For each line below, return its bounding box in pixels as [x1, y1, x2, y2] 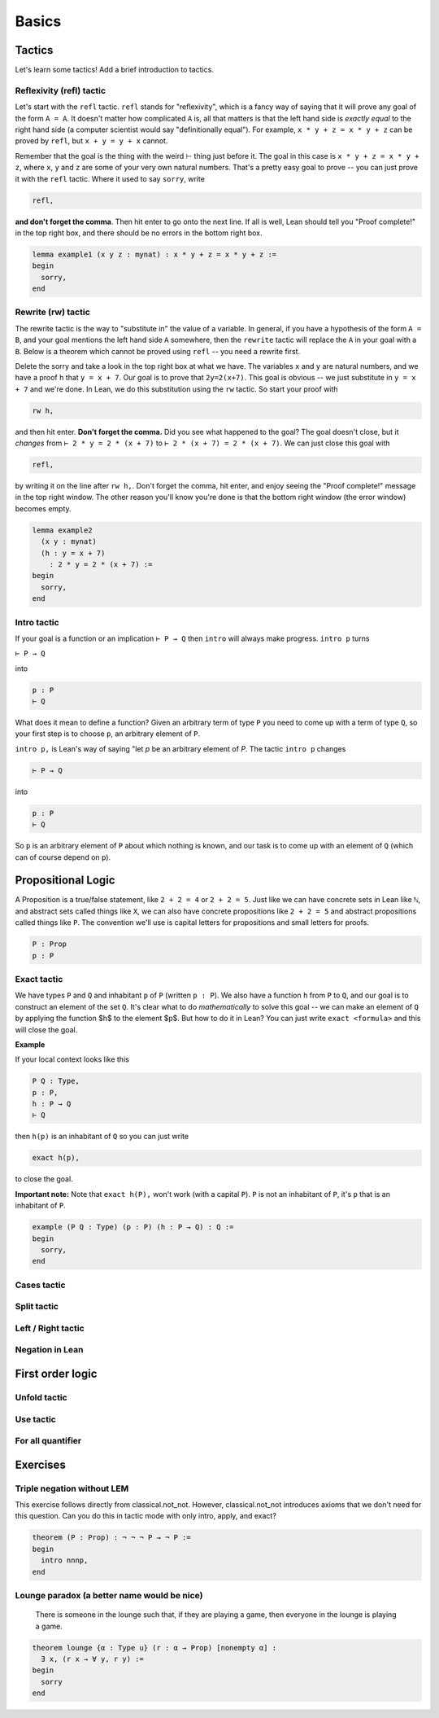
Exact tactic [15, 973, 63, 984]
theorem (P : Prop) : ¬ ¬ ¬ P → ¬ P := [32, 1533, 191, 1542]
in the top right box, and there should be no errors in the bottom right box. [15, 228, 263, 238]
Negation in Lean [15, 1344, 84, 1356]
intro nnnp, [41, 1556, 89, 1565]
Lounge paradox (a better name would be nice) [15, 1589, 203, 1601]
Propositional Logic [15, 874, 115, 887]
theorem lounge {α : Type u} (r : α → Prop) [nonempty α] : [32, 1643, 277, 1652]
